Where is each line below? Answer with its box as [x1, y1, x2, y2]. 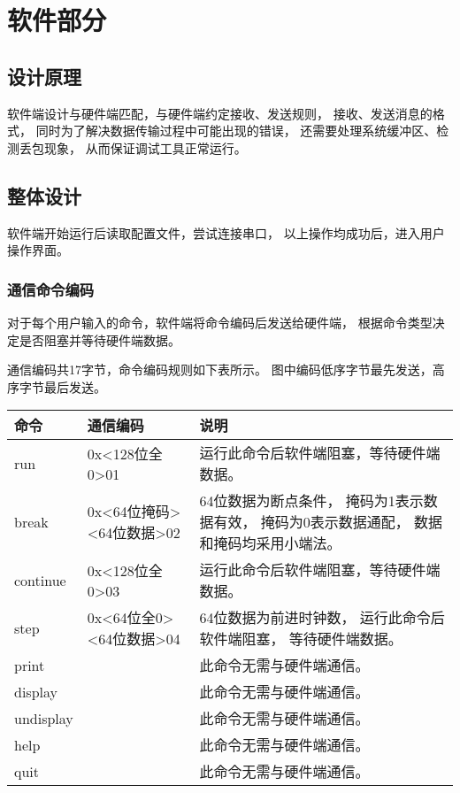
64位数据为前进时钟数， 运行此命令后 [199, 607, 445, 628]
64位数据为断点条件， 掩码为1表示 [199, 490, 424, 512]
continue [14, 569, 66, 590]
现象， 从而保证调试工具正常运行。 [43, 138, 247, 157]
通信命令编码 [7, 278, 95, 300]
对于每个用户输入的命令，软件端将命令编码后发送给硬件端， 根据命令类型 [7, 312, 433, 331]
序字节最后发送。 [7, 377, 106, 396]
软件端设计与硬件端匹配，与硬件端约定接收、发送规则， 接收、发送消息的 [7, 104, 433, 122]
